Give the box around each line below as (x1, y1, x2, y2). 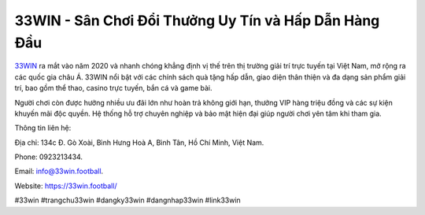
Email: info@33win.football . (14, 166, 104, 176)
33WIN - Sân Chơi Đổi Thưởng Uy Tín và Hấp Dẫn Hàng (14, 12, 380, 29)
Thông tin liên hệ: (14, 123, 72, 133)
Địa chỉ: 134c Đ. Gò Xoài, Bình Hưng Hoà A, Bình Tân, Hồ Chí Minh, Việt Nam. (14, 138, 264, 147)
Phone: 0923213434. (14, 152, 83, 161)
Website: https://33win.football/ (14, 181, 117, 191)
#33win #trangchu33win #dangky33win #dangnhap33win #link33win (14, 195, 242, 205)
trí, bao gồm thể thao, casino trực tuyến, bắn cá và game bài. (14, 83, 213, 93)
